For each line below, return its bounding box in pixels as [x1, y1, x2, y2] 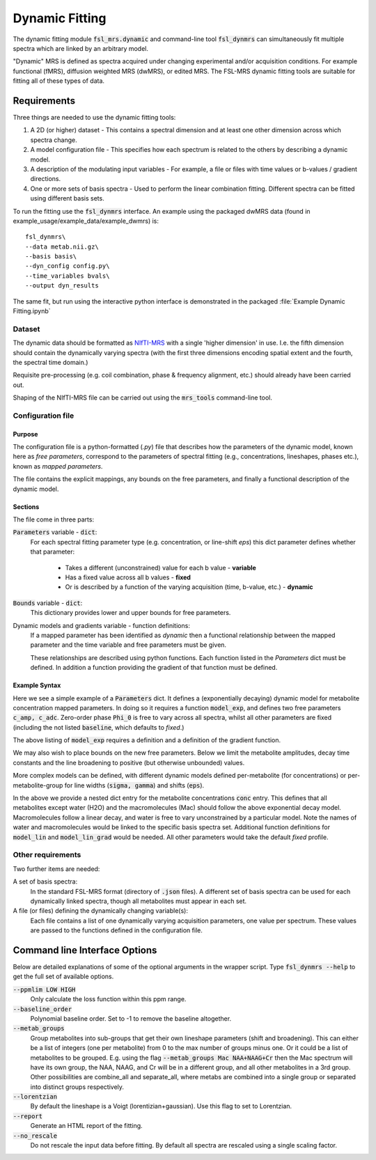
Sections [13, 502, 40, 511]
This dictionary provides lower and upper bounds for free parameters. [30, 609, 231, 617]
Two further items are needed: [13, 864, 100, 873]
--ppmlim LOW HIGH [13, 985, 76, 994]
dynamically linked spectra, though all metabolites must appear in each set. [30, 897, 247, 905]
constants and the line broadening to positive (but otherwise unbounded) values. [13, 758, 245, 767]
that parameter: [30, 547, 75, 556]
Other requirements [13, 850, 81, 860]
